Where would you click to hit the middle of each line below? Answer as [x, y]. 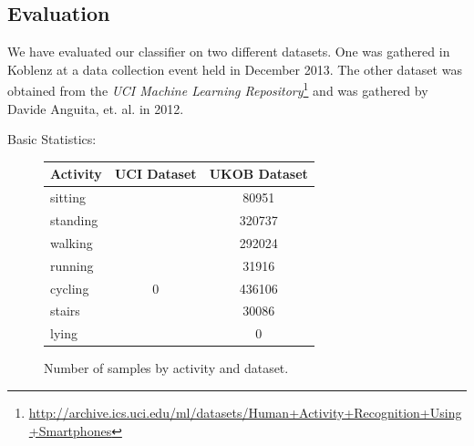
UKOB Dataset [258, 174]
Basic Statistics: [52, 139]
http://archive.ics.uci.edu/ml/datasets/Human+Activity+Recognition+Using [245, 412]
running [72, 265]
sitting [68, 197]
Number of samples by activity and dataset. [166, 368]
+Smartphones [70, 430]
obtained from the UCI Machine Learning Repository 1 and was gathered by [218, 89]
